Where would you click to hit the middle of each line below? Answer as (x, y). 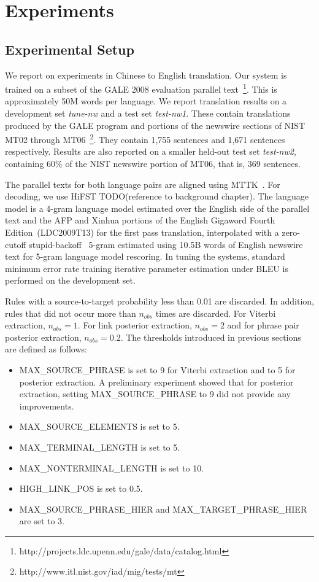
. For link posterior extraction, (135, 325)
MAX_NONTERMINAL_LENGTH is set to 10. (112, 468)
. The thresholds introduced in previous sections (211, 337)
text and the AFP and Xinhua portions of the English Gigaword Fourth (140, 220)
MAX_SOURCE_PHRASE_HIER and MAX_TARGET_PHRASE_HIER (163, 509)
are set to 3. (42, 521)
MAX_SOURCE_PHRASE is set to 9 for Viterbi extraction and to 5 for (157, 369)
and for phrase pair (263, 325)
